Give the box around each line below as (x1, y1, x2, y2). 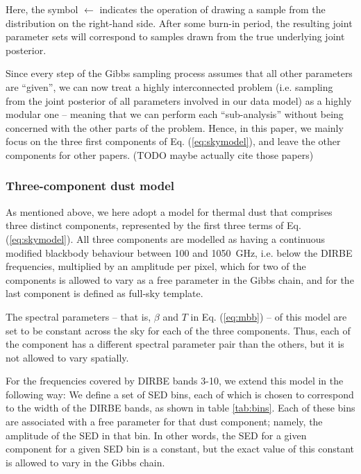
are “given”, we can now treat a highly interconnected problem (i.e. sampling (6, 79, 333, 94)
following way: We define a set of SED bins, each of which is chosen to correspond (6, 387, 354, 401)
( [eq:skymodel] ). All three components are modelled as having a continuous (6, 231, 326, 246)
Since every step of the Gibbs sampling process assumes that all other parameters (6, 66, 353, 81)
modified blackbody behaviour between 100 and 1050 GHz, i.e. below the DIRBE (6, 245, 353, 260)
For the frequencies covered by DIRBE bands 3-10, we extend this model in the (6, 373, 344, 388)
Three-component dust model (6, 177, 175, 194)
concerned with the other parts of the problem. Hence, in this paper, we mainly (6, 120, 344, 135)
